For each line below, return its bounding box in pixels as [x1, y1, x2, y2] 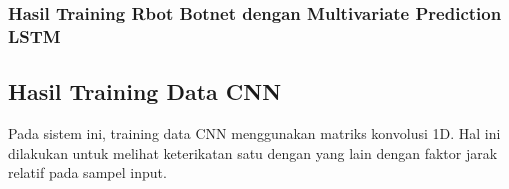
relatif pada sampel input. [8, 162, 167, 183]
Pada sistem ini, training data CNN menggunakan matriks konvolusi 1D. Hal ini [8, 122, 501, 143]
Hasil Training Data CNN [8, 76, 282, 107]
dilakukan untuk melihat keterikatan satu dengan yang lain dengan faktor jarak [8, 142, 498, 163]
